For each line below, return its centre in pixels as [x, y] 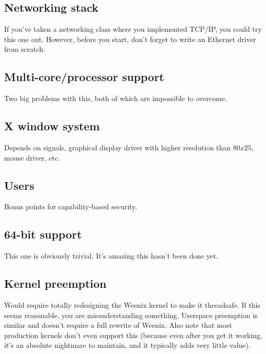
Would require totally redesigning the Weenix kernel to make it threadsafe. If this [132, 304]
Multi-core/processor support [84, 77]
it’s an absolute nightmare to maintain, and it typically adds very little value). [127, 345]
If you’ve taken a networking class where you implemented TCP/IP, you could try [133, 29]
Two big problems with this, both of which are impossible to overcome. [116, 98]
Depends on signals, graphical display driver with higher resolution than [117, 147]
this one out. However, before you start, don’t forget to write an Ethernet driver [130, 39]
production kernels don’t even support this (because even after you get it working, [133, 335]
